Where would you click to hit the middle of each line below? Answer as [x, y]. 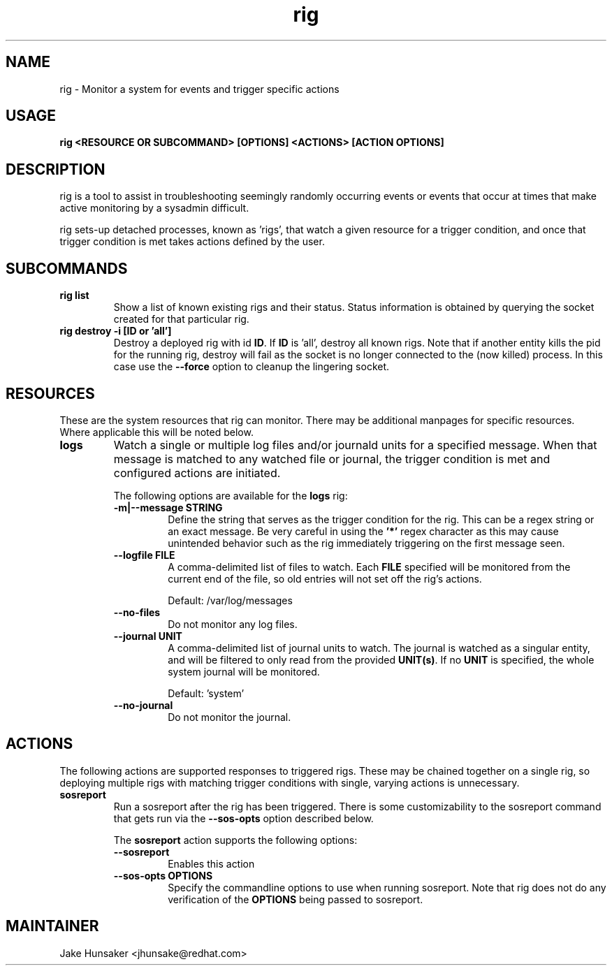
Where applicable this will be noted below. [156, 432]
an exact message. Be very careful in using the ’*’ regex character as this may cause [363, 531]
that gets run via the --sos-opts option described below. [243, 818]
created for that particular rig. [181, 319]
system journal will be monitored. [244, 671]
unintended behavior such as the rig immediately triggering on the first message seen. [366, 543]
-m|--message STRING [168, 507]
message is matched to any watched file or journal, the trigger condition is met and [332, 459]
